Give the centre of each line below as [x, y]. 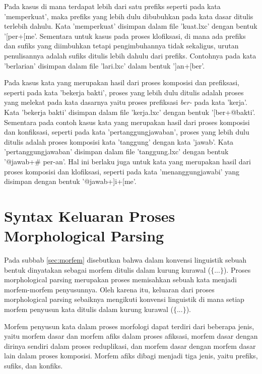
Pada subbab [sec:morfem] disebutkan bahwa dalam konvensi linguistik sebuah [125, 260]
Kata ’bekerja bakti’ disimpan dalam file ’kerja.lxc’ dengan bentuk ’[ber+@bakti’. [130, 112]
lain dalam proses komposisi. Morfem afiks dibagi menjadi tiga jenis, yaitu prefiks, [131, 356]
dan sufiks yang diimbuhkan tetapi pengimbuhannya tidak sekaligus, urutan [121, 46]
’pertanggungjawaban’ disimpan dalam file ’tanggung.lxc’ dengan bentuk [116, 151]
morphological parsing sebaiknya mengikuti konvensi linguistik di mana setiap [124, 299]
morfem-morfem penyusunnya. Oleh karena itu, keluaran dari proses [109, 289]
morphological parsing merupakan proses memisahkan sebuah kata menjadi [120, 279]
